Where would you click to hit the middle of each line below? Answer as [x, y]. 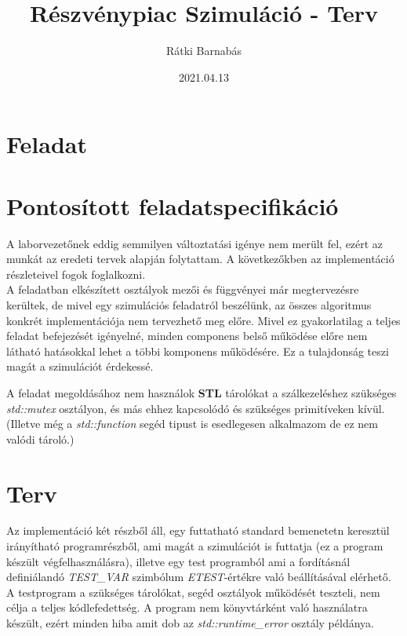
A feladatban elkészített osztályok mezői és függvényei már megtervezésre [183, 289]
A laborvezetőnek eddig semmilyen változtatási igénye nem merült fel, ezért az [195, 243]
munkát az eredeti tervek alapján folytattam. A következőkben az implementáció [200, 259]
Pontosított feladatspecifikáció [173, 205]
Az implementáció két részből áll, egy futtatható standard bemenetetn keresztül [198, 530]
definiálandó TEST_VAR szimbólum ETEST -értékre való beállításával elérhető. [199, 577]
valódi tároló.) [40, 439]
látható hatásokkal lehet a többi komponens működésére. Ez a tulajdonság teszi [198, 351]
